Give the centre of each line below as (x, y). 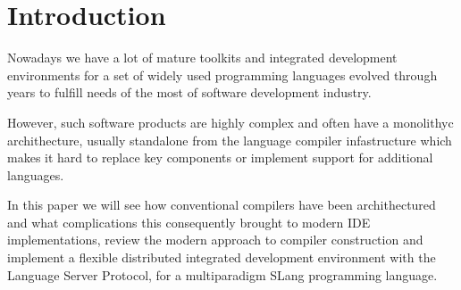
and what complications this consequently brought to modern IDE (189, 222)
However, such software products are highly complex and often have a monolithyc (230, 122)
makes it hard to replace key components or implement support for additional (220, 157)
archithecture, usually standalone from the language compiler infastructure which (230, 140)
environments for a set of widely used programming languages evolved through (222, 75)
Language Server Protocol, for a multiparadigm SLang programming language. (222, 274)
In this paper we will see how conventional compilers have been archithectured (222, 205)
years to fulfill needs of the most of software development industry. (189, 92)
